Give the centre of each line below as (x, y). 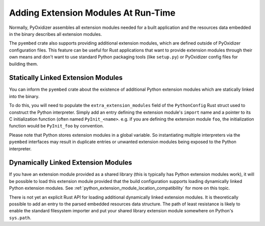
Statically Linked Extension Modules (66, 78)
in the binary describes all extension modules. (56, 34)
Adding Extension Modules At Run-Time (92, 13)
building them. (24, 64)
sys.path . (20, 218)
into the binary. (24, 96)
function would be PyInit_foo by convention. (56, 126)
